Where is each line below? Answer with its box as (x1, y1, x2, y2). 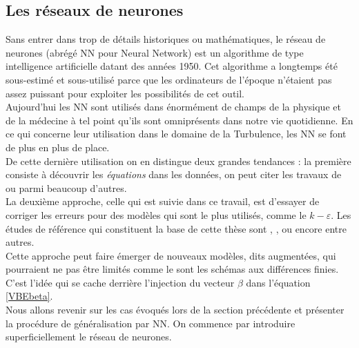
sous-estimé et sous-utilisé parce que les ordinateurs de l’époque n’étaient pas (6, 72, 332, 86)
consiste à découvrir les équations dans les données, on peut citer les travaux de (6, 167, 342, 182)
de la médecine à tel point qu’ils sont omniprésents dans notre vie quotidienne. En (6, 113, 353, 127)
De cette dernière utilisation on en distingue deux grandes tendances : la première (6, 153, 351, 168)
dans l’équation (246, 275, 311, 289)
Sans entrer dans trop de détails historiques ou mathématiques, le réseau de (6, 32, 326, 46)
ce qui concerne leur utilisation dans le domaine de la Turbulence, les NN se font (6, 126, 347, 141)
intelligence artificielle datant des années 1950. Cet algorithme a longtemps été (6, 59, 338, 73)
